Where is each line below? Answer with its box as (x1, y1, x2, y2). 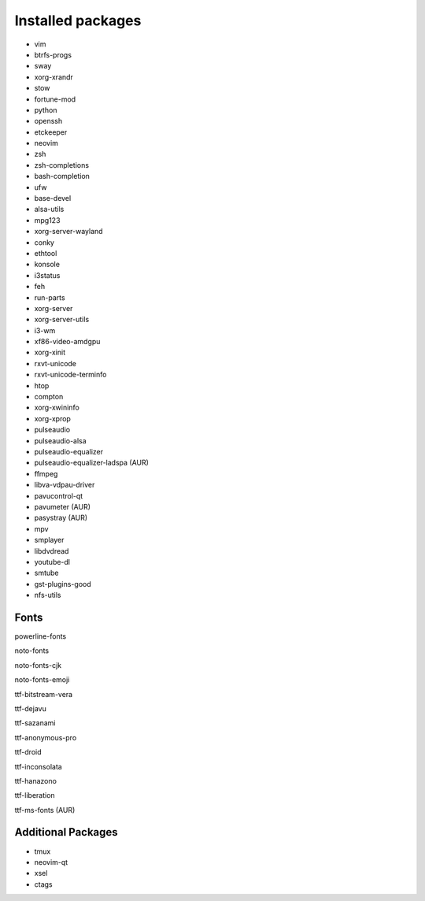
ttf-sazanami (14, 718, 56, 728)
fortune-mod (34, 95, 76, 104)
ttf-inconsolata (14, 762, 62, 771)
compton (34, 392, 64, 402)
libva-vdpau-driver (34, 480, 95, 490)
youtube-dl (34, 557, 71, 566)
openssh (34, 117, 63, 126)
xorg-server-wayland (34, 227, 103, 236)
